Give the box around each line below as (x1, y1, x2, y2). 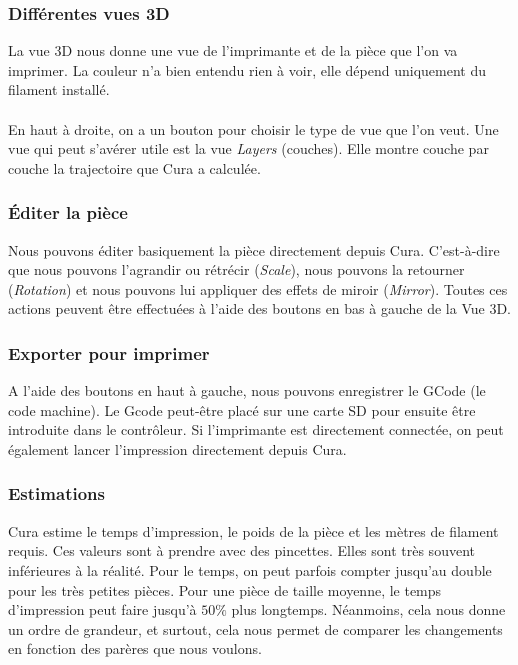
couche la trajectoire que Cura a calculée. (8, 157, 261, 178)
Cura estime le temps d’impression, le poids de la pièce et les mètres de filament (8, 520, 499, 541)
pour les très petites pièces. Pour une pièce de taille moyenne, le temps (8, 579, 442, 600)
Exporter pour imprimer (8, 340, 210, 365)
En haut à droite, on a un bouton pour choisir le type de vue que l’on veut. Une (8, 118, 499, 139)
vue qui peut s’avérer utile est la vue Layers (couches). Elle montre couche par (8, 138, 489, 159)
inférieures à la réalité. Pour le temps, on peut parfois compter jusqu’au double (8, 559, 492, 580)
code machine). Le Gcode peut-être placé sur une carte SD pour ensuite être (8, 399, 476, 420)
